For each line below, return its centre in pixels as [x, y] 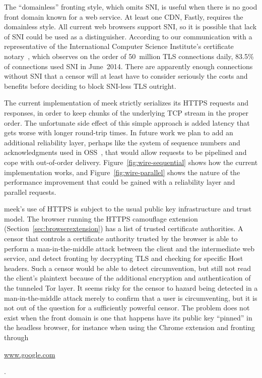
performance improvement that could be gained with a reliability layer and [120, 182]
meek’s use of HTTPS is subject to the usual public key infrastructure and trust [128, 209]
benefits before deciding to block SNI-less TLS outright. [90, 86]
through [16, 337]
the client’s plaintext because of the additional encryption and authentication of [127, 278]
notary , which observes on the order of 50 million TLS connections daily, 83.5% [129, 56]
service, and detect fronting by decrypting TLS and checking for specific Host [124, 258]
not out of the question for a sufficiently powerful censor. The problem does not [127, 308]
